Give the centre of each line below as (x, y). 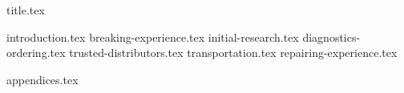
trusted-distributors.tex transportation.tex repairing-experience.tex (233, 53)
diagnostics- (331, 36)
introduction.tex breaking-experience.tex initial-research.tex (153, 36)
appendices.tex (42, 79)
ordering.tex (36, 53)
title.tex (26, 10)
